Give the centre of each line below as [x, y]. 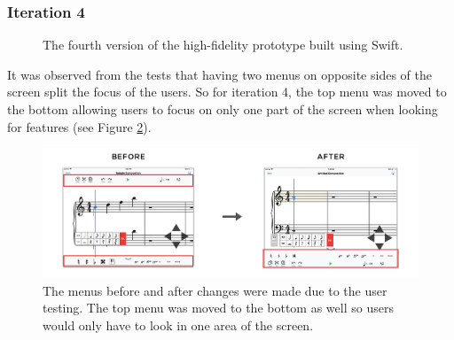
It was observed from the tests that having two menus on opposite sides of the [219, 74]
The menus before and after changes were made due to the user [215, 290]
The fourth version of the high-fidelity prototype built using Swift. [223, 45]
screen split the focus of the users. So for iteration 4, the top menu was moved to [227, 92]
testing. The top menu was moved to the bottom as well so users [218, 308]
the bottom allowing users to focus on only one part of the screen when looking [223, 109]
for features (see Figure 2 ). [79, 126]
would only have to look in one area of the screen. [178, 325]
